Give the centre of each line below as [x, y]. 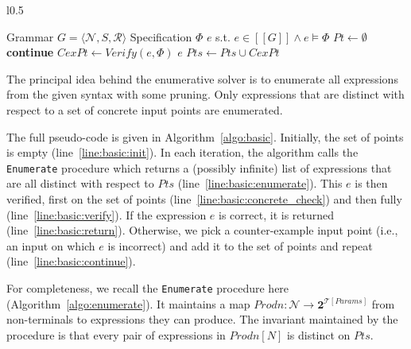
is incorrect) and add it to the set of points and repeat [240, 245]
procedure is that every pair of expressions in [116, 334]
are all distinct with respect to [80, 183]
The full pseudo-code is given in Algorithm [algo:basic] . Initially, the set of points [205, 136]
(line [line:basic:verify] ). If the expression [107, 214]
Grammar [30, 36]
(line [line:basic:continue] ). [71, 261]
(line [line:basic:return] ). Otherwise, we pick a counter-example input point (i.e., [202, 230]
